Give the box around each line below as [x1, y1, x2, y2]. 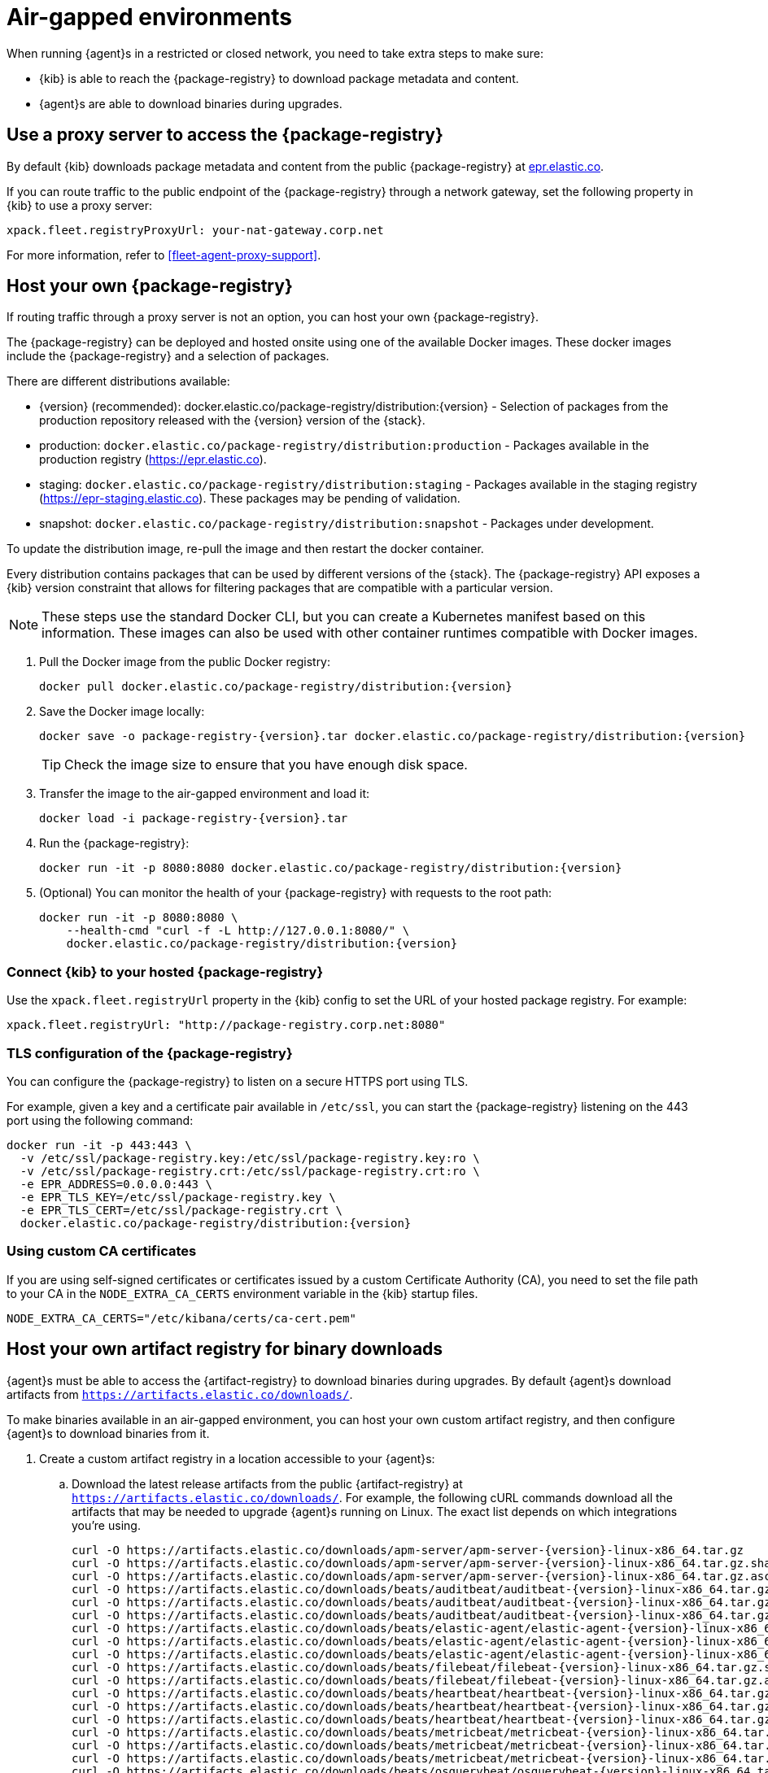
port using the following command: [7, 1113, 194, 1127]
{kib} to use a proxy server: [7, 198, 152, 212]
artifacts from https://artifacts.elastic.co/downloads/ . [7, 1387, 353, 1401]
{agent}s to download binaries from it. [7, 1426, 210, 1440]
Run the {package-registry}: [39, 836, 190, 851]
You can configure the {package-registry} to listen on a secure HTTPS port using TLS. [7, 1074, 469, 1088]
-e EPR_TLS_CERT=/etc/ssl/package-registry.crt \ [20, 1203, 343, 1217]
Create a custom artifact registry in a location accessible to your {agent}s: [39, 1451, 435, 1466]
